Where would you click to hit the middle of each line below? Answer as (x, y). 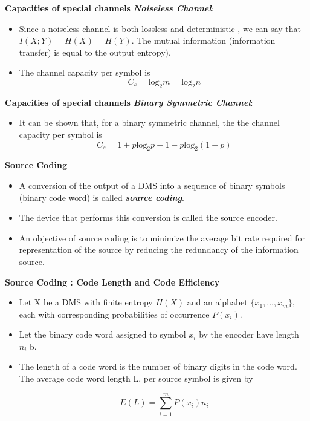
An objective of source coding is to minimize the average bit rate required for (162, 237)
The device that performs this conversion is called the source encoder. (148, 217)
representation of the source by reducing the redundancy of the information (159, 250)
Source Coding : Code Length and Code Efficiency (112, 282)
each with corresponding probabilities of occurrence (114, 314)
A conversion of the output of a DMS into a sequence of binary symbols (152, 185)
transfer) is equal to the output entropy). (95, 52)
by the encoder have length (249, 334)
